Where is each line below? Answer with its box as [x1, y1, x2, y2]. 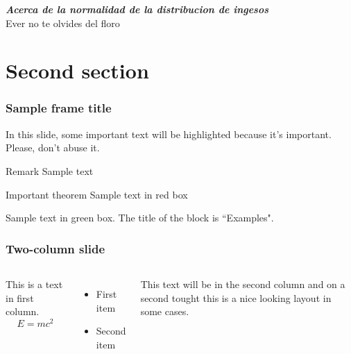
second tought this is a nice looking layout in [140, 290, 332, 305]
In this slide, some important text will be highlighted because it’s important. [6, 126, 332, 141]
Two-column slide [6, 239, 105, 257]
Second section [6, 56, 149, 85]
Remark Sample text [6, 163, 94, 178]
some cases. [140, 304, 189, 319]
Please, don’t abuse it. [6, 140, 100, 155]
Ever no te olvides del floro [6, 15, 120, 30]
